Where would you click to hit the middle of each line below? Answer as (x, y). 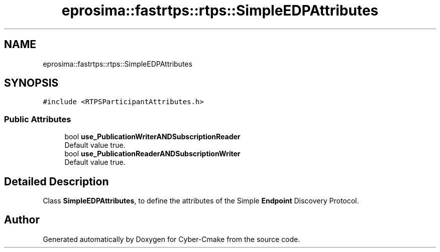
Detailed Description (57, 181)
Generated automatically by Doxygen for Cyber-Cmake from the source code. (172, 239)
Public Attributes (38, 119)
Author (22, 220)
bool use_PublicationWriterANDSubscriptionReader (152, 137)
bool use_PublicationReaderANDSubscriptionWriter (152, 154)
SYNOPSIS (31, 83)
